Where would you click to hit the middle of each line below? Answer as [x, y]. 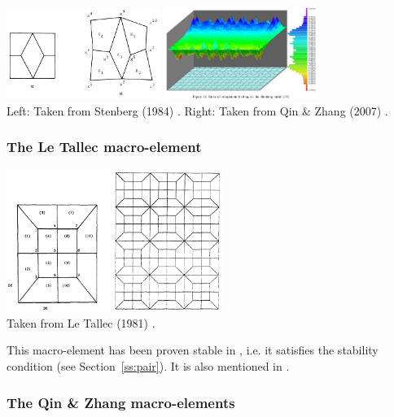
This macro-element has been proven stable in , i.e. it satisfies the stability [193, 350]
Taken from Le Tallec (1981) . [81, 322]
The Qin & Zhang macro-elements [121, 402]
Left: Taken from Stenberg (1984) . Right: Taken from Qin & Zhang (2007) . [197, 110]
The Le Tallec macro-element [104, 147]
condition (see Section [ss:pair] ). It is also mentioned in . [148, 366]
